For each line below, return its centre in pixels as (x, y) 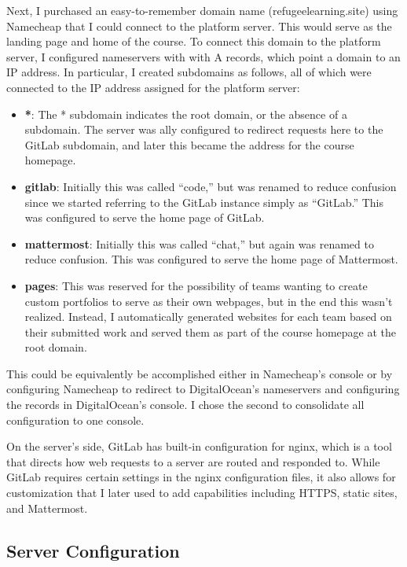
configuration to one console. (75, 420)
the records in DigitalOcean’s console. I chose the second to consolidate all (185, 405)
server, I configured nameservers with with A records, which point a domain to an (203, 56)
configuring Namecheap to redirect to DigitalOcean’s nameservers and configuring (203, 389)
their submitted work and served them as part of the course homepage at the (210, 331)
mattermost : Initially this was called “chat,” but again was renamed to (199, 243)
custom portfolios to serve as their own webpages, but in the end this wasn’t (209, 301)
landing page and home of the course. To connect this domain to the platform (194, 41)
